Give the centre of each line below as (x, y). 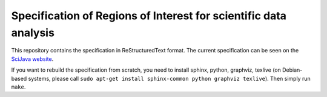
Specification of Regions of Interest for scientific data (149, 16)
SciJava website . (32, 59)
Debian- (292, 70)
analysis (33, 33)
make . (18, 87)
